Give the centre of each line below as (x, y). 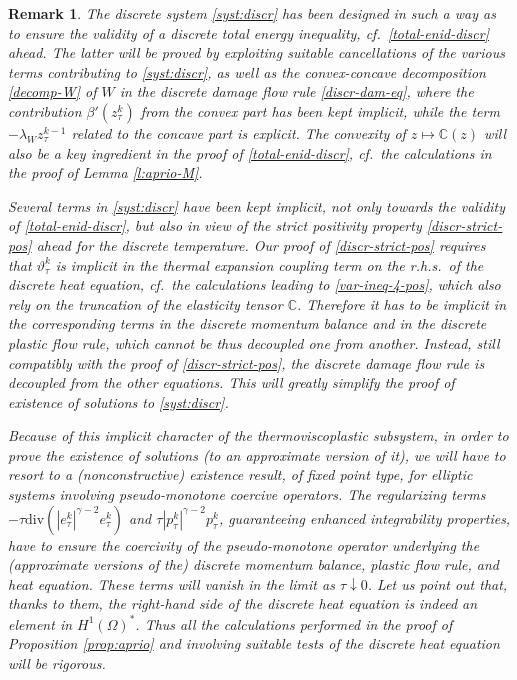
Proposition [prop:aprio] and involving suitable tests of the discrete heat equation (254, 643)
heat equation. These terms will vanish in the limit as (171, 583)
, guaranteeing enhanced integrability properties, (364, 517)
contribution (45, 110)
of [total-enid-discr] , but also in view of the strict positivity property (215, 225)
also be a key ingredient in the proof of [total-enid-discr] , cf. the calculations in (250, 152)
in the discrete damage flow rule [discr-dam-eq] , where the (296, 91)
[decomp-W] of (52, 91)
